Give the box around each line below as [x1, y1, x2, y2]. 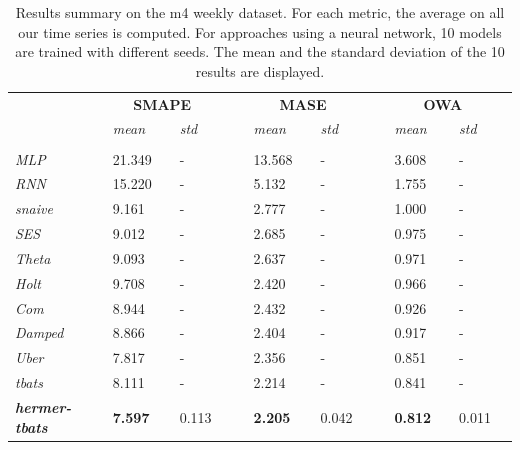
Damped [15, 322, 64, 343]
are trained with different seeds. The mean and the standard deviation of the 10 [15, 41, 505, 62]
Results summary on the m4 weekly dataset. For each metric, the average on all [15, 2, 505, 22]
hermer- [15, 397, 72, 417]
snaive [15, 198, 53, 219]
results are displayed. [195, 60, 325, 81]
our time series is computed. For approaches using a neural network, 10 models [18, 21, 502, 42]
